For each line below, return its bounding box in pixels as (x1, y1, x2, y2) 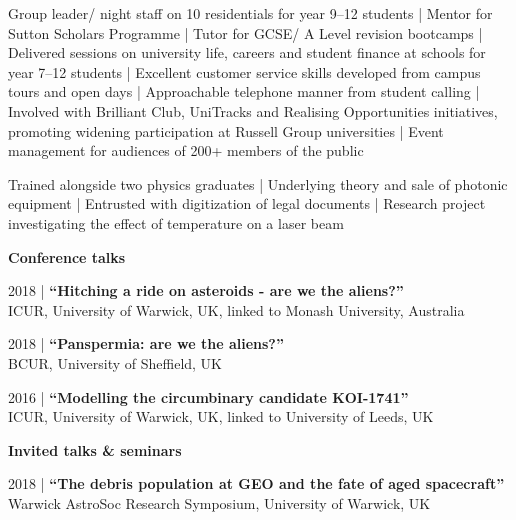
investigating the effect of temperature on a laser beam (8, 212, 344, 233)
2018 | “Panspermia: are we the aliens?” (8, 333, 284, 354)
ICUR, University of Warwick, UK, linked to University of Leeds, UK (8, 406, 434, 427)
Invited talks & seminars (8, 439, 182, 460)
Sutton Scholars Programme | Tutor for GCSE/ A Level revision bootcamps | (8, 22, 483, 43)
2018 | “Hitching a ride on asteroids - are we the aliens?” (8, 280, 404, 301)
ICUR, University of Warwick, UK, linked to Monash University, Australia (8, 299, 465, 320)
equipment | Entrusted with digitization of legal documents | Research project (8, 193, 486, 214)
